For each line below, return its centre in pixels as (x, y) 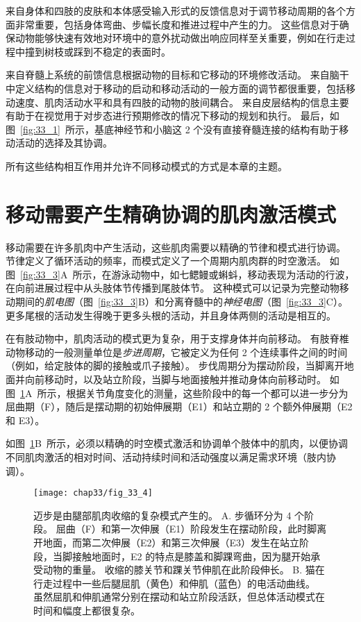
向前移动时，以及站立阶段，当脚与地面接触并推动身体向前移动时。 (175, 379)
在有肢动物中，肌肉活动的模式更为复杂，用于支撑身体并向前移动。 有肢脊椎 (177, 338)
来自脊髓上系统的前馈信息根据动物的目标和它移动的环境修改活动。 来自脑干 (177, 75)
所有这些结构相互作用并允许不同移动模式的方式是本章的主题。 (146, 166)
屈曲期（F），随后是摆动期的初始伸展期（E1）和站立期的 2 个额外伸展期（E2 (179, 406)
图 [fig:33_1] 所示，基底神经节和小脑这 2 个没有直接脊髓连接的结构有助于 (173, 129)
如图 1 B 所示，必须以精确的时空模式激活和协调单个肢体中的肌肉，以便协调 (177, 443)
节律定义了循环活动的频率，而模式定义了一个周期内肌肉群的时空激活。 (166, 261)
